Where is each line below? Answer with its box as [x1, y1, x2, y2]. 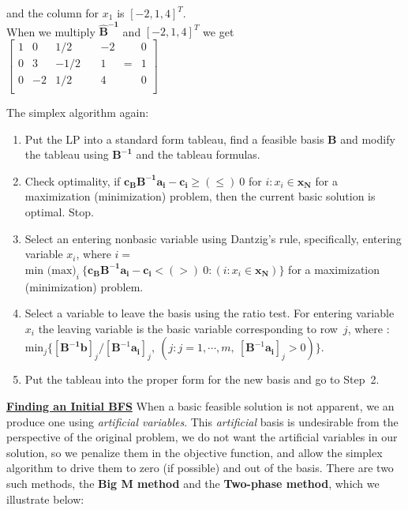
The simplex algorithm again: [6, 104, 149, 121]
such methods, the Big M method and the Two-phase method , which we [6, 474, 380, 491]
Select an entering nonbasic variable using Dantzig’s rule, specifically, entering [24, 230, 402, 246]
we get [203, 23, 234, 39]
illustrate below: [6, 490, 84, 507]
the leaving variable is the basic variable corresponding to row [38, 320, 338, 336]
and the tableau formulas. [136, 146, 260, 163]
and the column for [6, 5, 99, 21]
